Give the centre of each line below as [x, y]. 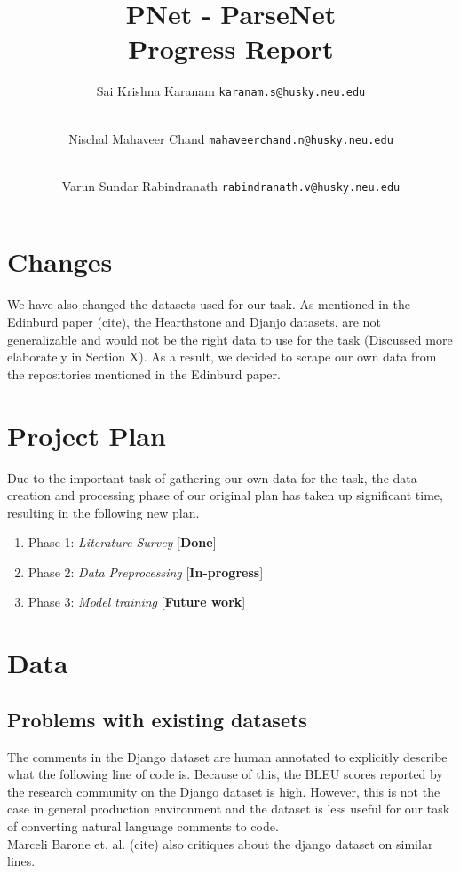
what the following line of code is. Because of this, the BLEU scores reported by [225, 774]
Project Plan [87, 435]
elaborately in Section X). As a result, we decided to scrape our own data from [222, 357]
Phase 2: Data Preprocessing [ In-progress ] [146, 571]
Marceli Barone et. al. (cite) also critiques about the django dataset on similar [220, 843]
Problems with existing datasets [157, 719]
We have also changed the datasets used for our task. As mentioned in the [209, 304]
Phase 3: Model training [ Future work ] [137, 602]
